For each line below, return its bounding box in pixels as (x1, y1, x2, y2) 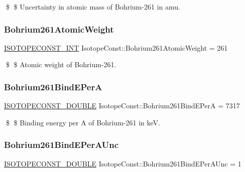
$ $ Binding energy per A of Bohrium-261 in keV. (6, 117, 160, 127)
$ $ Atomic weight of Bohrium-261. (6, 59, 116, 70)
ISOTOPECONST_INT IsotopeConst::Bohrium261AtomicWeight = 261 (4, 42, 228, 53)
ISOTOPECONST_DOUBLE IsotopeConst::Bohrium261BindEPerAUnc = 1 (4, 158, 241, 168)
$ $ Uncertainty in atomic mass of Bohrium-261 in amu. (6, 2, 180, 12)
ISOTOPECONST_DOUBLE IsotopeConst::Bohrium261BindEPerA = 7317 (4, 100, 240, 111)
